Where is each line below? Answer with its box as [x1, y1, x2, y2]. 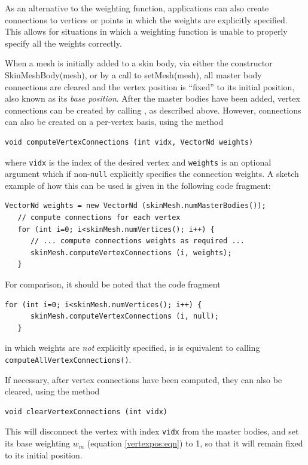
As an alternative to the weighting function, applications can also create [5, 2, 269, 14]
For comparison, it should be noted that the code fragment [5, 278, 221, 290]
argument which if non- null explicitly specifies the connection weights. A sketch [5, 167, 299, 180]
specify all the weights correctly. [5, 36, 122, 49]
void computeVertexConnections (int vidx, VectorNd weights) [5, 137, 254, 146]
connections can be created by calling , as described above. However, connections [5, 103, 301, 116]
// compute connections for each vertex [17, 213, 181, 222]
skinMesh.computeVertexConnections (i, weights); [30, 248, 232, 257]
